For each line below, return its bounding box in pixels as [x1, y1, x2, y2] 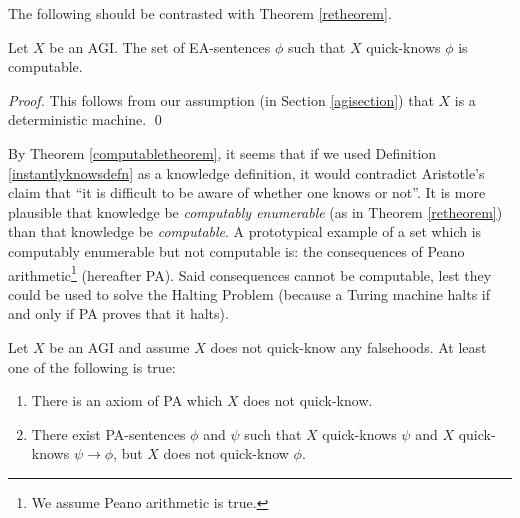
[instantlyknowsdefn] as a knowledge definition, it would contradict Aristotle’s [8, 162, 485, 183]
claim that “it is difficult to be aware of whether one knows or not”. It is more [8, 182, 486, 203]
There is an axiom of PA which [31, 390, 223, 411]
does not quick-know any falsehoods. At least [210, 336, 487, 357]
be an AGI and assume [49, 336, 190, 357]
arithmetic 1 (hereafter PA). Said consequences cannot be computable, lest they [8, 261, 492, 285]
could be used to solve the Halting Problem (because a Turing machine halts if [8, 283, 491, 304]
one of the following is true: [8, 356, 176, 377]
